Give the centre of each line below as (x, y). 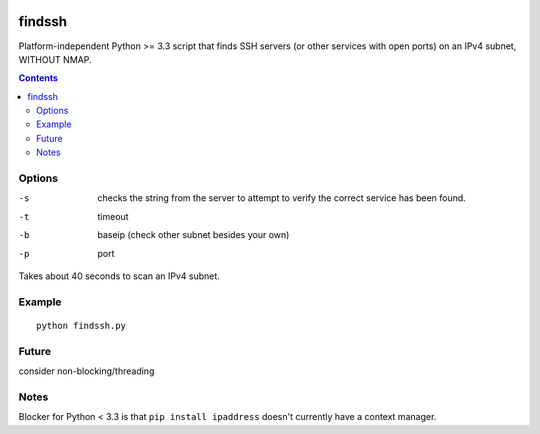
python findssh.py (81, 325)
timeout (113, 216)
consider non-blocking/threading (86, 371)
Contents (38, 78)
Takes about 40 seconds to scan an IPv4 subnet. (119, 276)
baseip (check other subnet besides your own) (193, 235)
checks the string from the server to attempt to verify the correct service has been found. (282, 198)
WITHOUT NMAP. (55, 59)
